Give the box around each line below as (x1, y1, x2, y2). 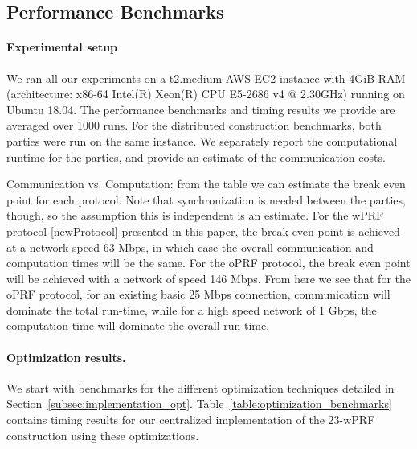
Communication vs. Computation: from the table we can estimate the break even (6, 175, 406, 192)
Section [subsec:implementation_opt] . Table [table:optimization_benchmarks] (6, 395, 392, 412)
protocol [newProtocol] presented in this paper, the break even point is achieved (6, 222, 400, 239)
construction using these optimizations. (6, 426, 199, 443)
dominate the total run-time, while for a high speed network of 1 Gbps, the (6, 301, 377, 318)
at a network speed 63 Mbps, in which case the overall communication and (6, 238, 374, 255)
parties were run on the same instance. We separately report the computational (6, 132, 398, 149)
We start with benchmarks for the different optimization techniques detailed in (6, 379, 395, 396)
